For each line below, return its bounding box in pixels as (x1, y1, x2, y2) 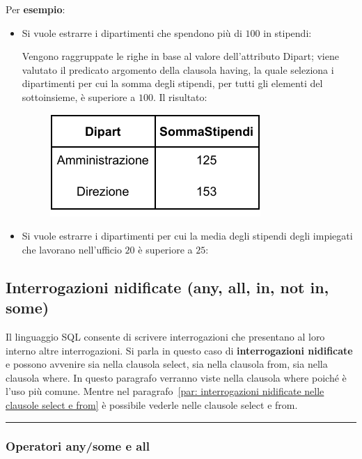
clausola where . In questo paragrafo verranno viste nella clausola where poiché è (6, 370, 347, 384)
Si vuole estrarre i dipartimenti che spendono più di (22, 25, 242, 40)
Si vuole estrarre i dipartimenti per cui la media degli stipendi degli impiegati (22, 228, 353, 243)
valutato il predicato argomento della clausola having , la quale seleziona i (22, 62, 334, 77)
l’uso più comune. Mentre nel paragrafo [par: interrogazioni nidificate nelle (6, 384, 324, 398)
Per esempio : (6, 2, 65, 16)
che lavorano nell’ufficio (22, 242, 122, 256)
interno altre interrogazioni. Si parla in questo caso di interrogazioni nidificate (6, 343, 353, 357)
